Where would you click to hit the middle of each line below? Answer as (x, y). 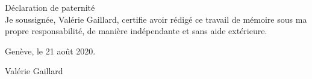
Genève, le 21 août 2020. (50, 51)
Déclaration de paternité (50, 7)
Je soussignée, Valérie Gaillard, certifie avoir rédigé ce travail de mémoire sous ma (156, 19)
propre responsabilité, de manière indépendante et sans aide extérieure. (136, 31)
